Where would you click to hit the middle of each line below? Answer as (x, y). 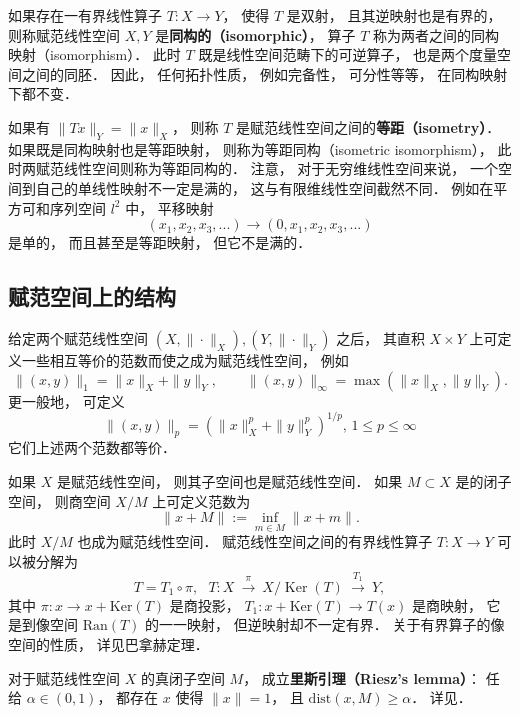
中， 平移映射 (169, 207)
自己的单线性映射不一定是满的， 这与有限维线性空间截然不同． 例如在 (264, 187)
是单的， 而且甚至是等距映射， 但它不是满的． (160, 242)
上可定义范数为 (201, 500)
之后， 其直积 (380, 337)
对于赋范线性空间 (64, 677)
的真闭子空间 (182, 677)
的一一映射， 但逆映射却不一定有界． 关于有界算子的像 (325, 624)
